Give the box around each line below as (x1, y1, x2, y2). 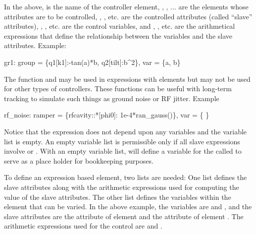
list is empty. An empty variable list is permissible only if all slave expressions (4, 136, 240, 146)
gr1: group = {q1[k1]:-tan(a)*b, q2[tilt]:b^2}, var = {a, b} (4, 57, 181, 67)
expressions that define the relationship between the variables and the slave (4, 30, 233, 41)
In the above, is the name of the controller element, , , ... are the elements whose (4, 1, 249, 11)
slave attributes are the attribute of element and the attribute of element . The (4, 211, 244, 221)
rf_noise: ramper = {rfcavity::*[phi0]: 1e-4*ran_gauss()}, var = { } (4, 110, 209, 120)
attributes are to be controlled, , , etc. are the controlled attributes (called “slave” (4, 11, 253, 21)
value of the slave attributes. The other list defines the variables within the (4, 191, 231, 202)
